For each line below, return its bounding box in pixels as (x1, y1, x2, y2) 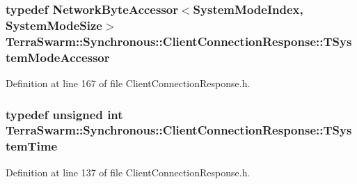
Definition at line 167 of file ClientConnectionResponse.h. (6, 75, 251, 90)
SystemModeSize (6, 16, 102, 33)
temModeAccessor (6, 48, 110, 66)
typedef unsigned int (6, 105, 123, 123)
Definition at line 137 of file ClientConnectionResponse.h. (6, 164, 251, 179)
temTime (6, 137, 58, 155)
